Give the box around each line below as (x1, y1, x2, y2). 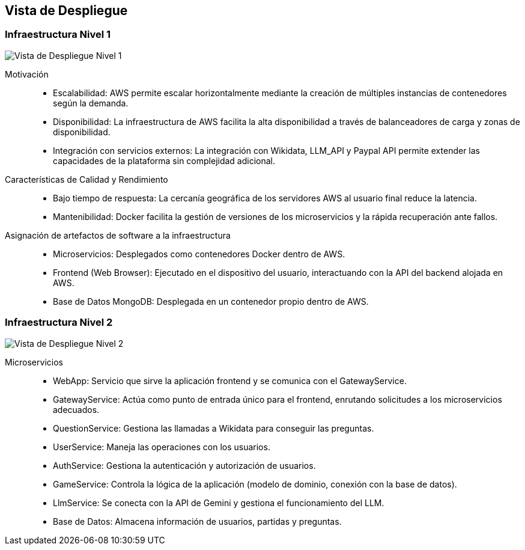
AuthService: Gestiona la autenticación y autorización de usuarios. (53, 460, 316, 471)
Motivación (5, 69, 49, 79)
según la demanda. (53, 97, 129, 108)
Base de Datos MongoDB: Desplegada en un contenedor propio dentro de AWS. (53, 296, 369, 307)
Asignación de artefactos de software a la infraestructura (5, 230, 231, 240)
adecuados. (53, 404, 100, 415)
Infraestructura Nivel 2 (5, 316, 113, 329)
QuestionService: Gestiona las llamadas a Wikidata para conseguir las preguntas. (53, 423, 374, 433)
